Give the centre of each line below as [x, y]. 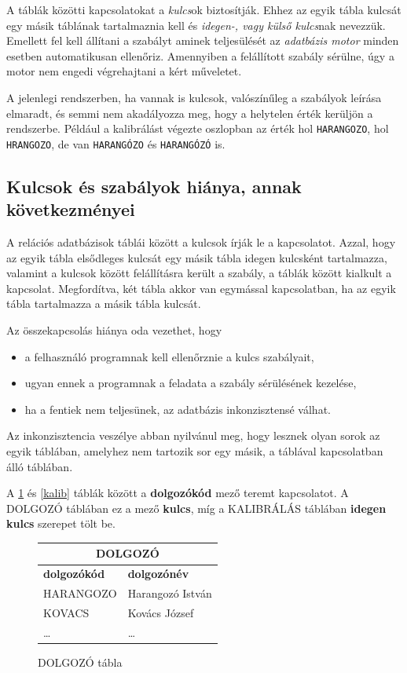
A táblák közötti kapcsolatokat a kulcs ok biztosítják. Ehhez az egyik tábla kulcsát [204, 9]
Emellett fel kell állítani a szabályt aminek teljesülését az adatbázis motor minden [203, 40]
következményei [71, 209]
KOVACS [66, 613]
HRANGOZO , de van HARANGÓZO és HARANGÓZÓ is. [116, 143]
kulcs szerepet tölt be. [61, 523]
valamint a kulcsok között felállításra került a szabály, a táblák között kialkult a [199, 273]
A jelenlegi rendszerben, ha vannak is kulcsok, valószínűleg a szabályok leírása [194, 97]
